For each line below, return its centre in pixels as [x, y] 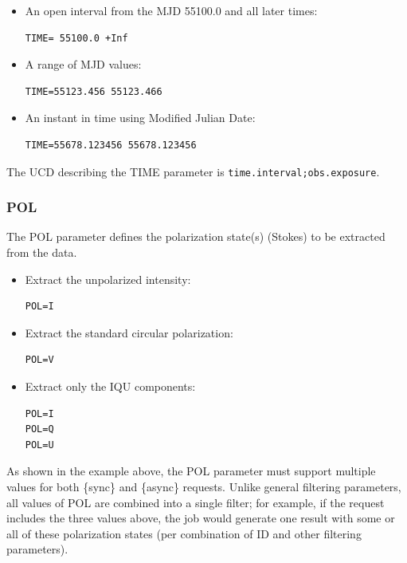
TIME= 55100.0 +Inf [76, 38]
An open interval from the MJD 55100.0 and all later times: [171, 10]
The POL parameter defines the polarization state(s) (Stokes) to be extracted [196, 236]
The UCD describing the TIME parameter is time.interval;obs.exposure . [193, 171]
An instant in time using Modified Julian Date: [140, 118]
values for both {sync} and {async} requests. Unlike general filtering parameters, [204, 486]
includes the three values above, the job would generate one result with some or [201, 518]
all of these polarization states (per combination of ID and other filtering [184, 533]
